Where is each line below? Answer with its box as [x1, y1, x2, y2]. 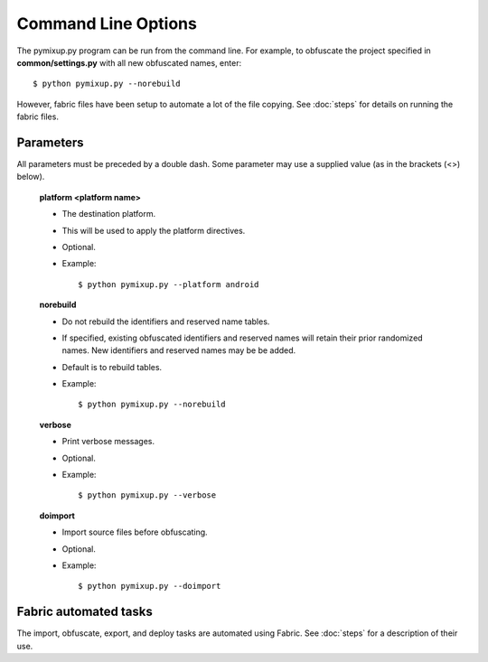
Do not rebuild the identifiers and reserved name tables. [61, 316, 270, 327]
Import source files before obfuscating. [61, 527, 208, 537]
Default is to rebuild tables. [61, 361, 163, 372]
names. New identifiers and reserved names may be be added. [61, 345, 296, 356]
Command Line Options [16, 14, 198, 33]
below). [16, 172, 45, 182]
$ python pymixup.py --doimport [78, 581, 221, 592]
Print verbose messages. [61, 436, 155, 447]
